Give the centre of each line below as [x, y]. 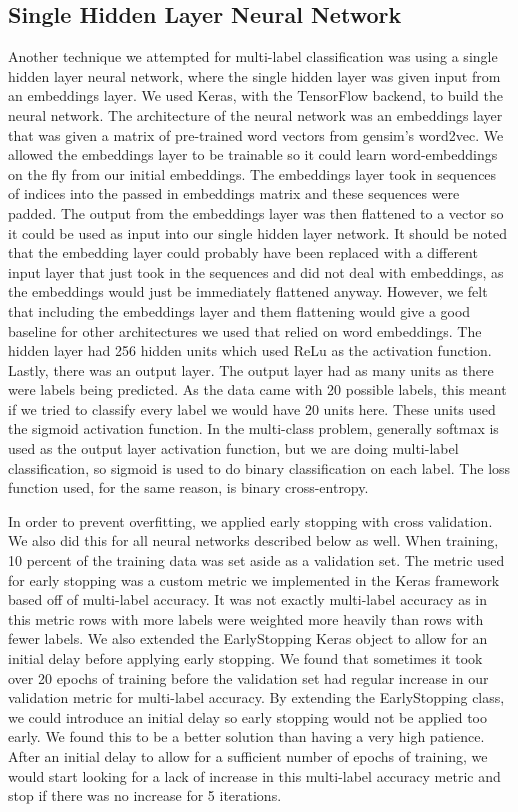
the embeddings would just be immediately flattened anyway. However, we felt [248, 291]
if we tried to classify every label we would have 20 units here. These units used [252, 408]
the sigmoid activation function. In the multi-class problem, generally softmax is [253, 428]
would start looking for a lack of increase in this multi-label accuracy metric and [254, 775]
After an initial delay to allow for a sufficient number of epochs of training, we [248, 755]
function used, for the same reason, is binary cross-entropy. [188, 487]
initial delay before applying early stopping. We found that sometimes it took [245, 658]
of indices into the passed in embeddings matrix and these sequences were [234, 193]
